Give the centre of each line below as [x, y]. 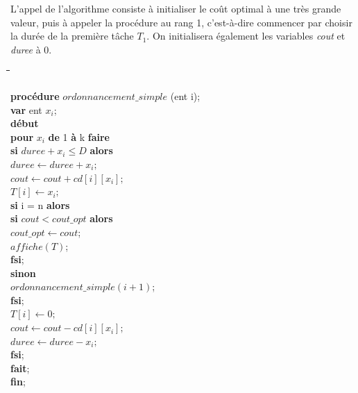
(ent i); [185, 95]
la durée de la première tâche [72, 36]
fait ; [20, 368]
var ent [26, 109]
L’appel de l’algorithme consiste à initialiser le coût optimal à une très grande [176, 8]
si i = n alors [40, 204]
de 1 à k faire [79, 136]
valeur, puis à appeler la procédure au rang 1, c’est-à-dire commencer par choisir [181, 22]
